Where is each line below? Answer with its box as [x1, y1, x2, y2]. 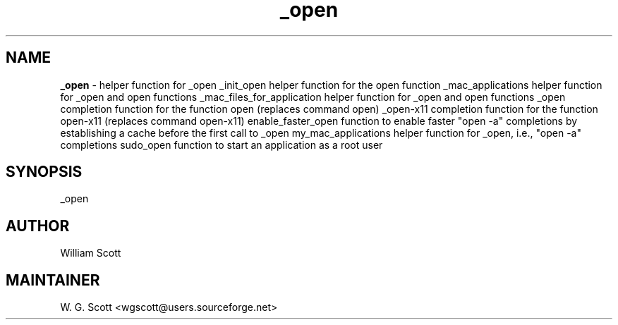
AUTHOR [6, 216, 70, 235]
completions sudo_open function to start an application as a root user [60, 138, 383, 151]
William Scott [60, 247, 121, 259]
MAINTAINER [6, 271, 100, 289]
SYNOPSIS [6, 163, 83, 181]
